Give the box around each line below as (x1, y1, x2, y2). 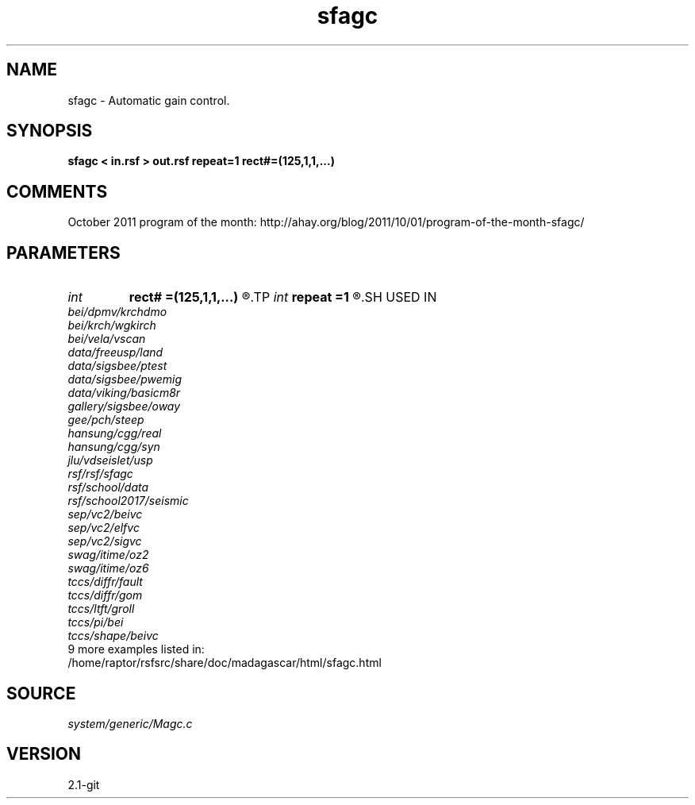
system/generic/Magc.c (67, 716, 193, 730)
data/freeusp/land (67, 345, 163, 360)
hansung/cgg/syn (67, 440, 160, 454)
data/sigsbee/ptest (67, 359, 167, 373)
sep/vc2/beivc (67, 507, 143, 522)
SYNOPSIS (6, 121, 93, 141)
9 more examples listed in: (67, 642, 205, 657)
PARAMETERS (6, 242, 121, 263)
